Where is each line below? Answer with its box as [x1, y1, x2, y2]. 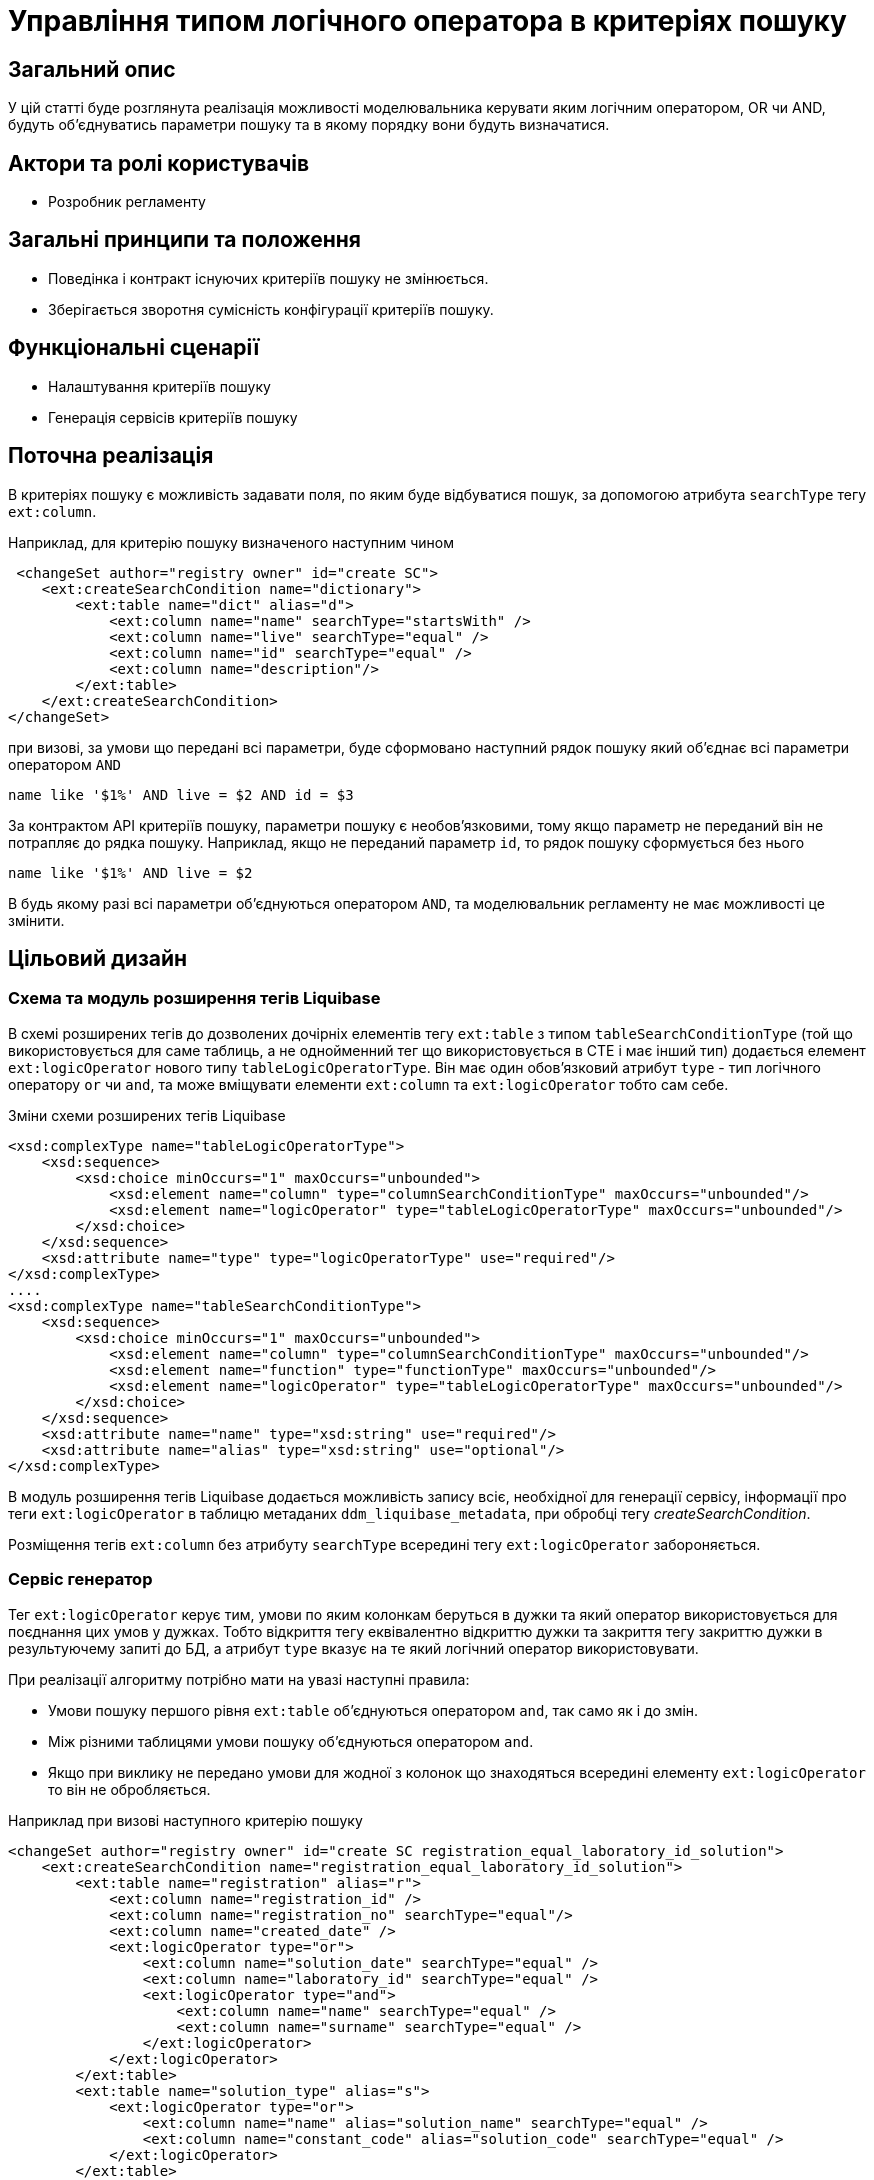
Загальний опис [8, 56, 176, 82]
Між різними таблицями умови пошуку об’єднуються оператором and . [48, 1732, 534, 1750]
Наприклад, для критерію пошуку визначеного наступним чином [8, 533, 454, 551]
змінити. [8, 911, 65, 929]
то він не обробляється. [48, 1780, 211, 1798]
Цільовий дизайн [8, 945, 188, 971]
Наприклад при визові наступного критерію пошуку [8, 1811, 363, 1829]
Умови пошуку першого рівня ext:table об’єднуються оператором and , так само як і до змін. [48, 1701, 699, 1719]
